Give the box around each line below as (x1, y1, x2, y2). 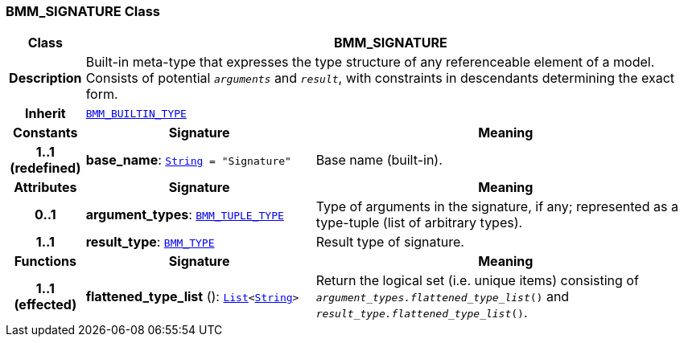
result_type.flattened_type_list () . (315, 304, 528, 321)
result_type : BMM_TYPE (85, 234, 215, 251)
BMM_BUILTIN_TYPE (85, 107, 187, 120)
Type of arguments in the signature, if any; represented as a (315, 198, 678, 215)
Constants (13, 125, 78, 141)
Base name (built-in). (315, 152, 443, 169)
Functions (14, 253, 76, 270)
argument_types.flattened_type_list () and (315, 288, 570, 305)
